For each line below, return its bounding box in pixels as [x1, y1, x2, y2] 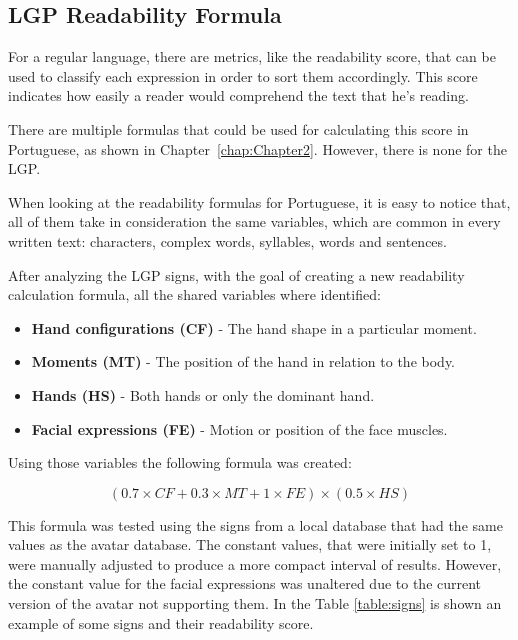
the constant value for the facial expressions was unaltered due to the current [8, 573, 482, 594]
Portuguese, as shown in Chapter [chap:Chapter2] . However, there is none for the [8, 138, 507, 159]
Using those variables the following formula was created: [8, 452, 352, 473]
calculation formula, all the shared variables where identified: [8, 284, 381, 305]
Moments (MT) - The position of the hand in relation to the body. [31, 351, 456, 372]
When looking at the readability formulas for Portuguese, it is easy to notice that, [8, 191, 511, 212]
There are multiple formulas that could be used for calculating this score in [8, 118, 469, 139]
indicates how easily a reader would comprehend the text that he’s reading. [8, 85, 469, 106]
